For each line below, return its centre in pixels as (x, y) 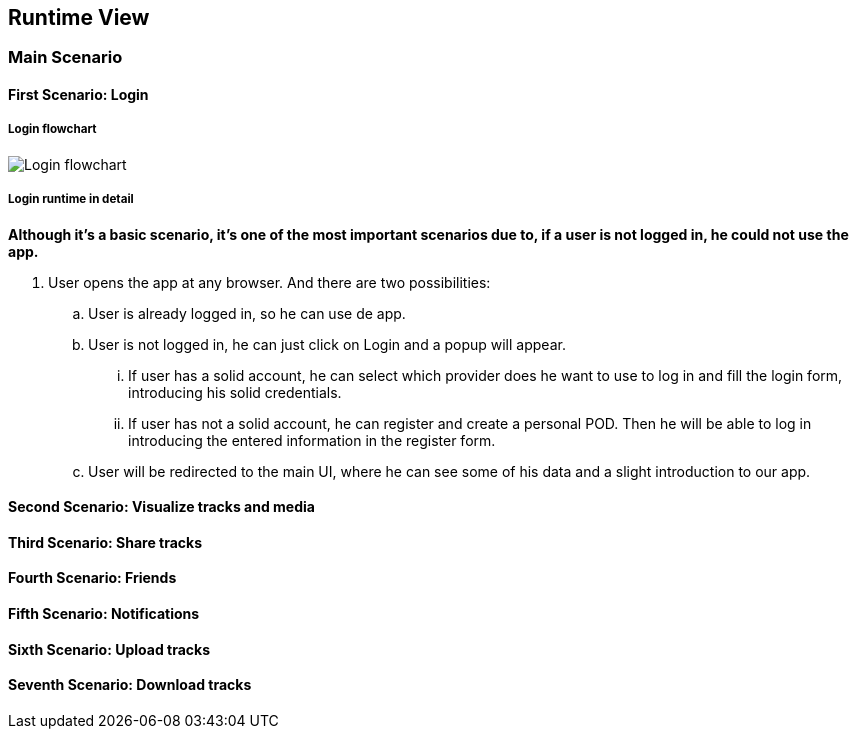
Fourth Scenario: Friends (92, 578)
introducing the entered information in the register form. (312, 440)
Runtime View (79, 17)
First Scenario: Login (78, 95)
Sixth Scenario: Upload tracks (109, 649)
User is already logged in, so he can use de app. (247, 313)
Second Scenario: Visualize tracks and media (161, 507)
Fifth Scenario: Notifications (104, 614)
